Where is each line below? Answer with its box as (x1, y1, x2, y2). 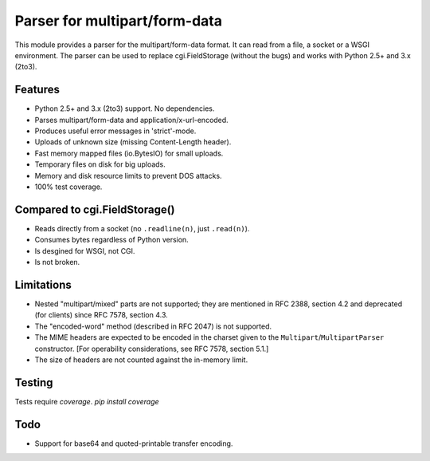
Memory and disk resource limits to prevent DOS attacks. (34, 171, 222, 180)
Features (14, 83, 60, 97)
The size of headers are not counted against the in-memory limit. (34, 355, 248, 364)
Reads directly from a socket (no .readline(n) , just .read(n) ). (34, 223, 250, 233)
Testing (14, 376, 53, 389)
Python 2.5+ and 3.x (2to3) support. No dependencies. (34, 104, 215, 113)
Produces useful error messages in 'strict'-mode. (34, 126, 197, 136)
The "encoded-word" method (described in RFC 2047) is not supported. (34, 321, 272, 331)
